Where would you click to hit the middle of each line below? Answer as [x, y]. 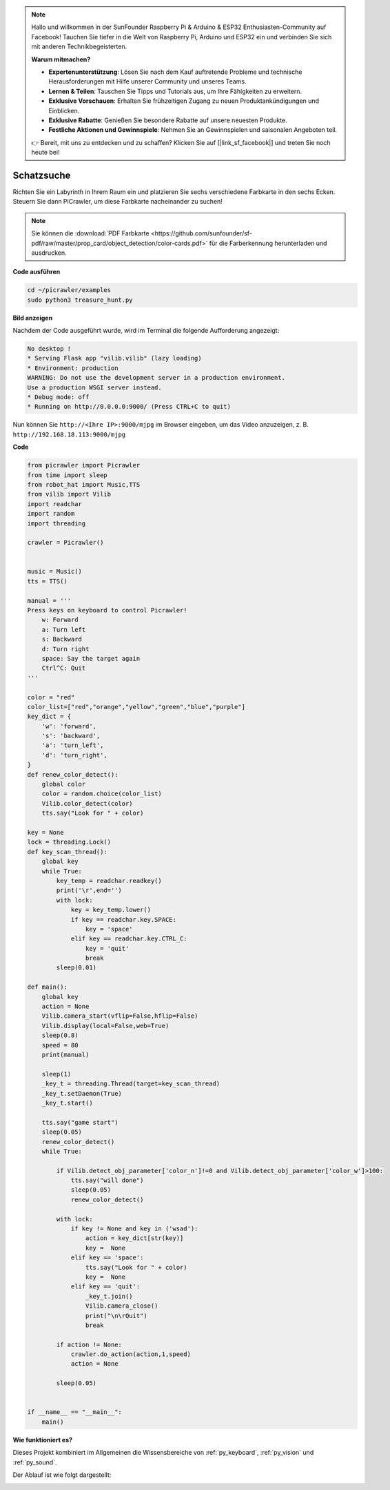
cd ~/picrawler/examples [69, 290]
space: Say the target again [91, 658]
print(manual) [65, 1054]
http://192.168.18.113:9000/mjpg [69, 434]
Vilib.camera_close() [122, 1306]
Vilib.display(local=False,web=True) [105, 1026]
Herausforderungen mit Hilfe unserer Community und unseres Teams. [148, 81]
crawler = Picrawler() [65, 543]
